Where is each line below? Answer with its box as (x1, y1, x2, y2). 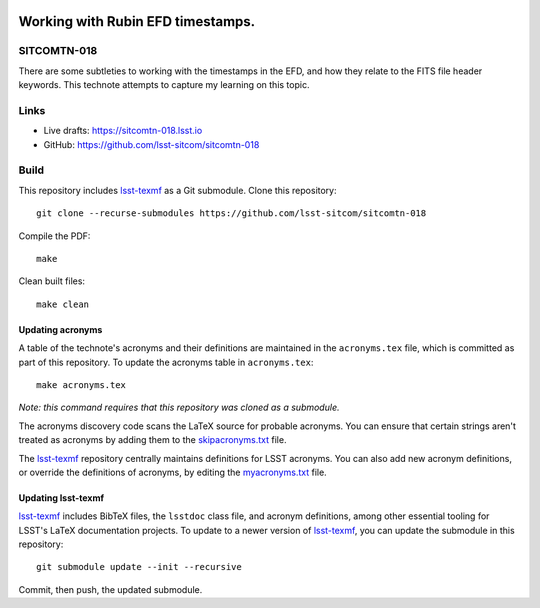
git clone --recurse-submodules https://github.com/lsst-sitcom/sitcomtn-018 (36, 208, 427, 219)
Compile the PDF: (18, 230, 91, 242)
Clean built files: (18, 275, 85, 287)
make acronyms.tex (36, 379, 127, 390)
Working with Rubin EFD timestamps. (18, 13, 256, 30)
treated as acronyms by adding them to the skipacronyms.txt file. (18, 434, 287, 446)
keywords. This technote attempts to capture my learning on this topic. (18, 79, 310, 91)
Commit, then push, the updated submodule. (18, 583, 203, 595)
